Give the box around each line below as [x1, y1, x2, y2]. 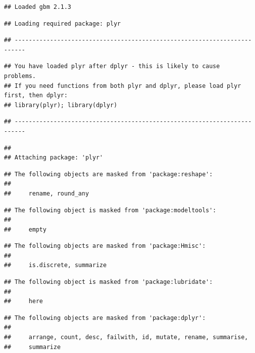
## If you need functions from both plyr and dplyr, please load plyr [4, 82, 241, 89]
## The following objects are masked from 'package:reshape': [4, 170, 213, 178]
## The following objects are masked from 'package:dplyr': [4, 314, 206, 321]
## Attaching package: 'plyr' [4, 154, 103, 161]
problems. [4, 72, 36, 79]
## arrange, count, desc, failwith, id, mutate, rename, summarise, [4, 334, 248, 341]
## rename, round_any [4, 190, 89, 197]
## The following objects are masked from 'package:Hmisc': [4, 242, 206, 250]
